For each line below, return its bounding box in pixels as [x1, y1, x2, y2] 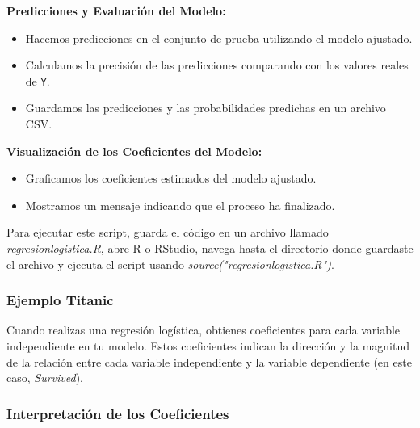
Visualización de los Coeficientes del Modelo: [6, 142, 262, 159]
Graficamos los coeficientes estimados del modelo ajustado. [25, 170, 317, 187]
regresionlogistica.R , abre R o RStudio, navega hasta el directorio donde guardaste [6, 240, 414, 256]
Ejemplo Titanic [6, 290, 114, 310]
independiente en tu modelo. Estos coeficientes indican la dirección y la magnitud [6, 338, 410, 354]
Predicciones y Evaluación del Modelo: [6, 2, 226, 19]
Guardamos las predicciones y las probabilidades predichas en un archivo [25, 99, 386, 116]
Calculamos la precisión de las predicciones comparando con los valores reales [25, 57, 409, 73]
